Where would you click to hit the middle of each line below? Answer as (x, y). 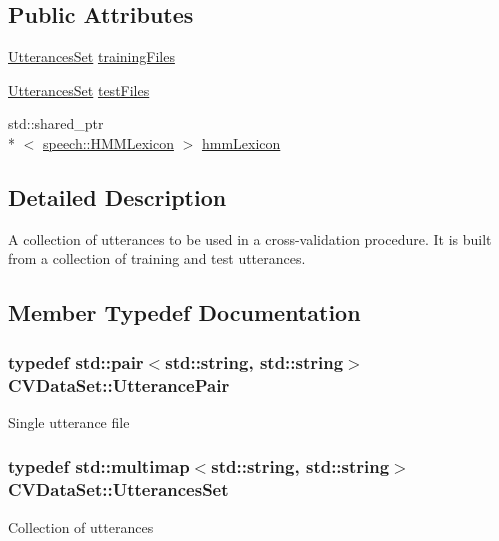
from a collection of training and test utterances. (157, 258)
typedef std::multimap (99, 466)
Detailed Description (117, 196)
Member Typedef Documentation (184, 312)
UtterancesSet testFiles (79, 89)
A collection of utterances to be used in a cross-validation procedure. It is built (250, 238)
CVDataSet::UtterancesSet (118, 489)
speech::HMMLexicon (108, 142)
